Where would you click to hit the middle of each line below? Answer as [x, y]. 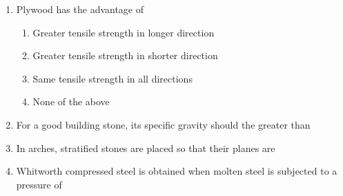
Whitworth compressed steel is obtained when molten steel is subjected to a [177, 171]
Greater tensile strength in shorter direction [125, 55]
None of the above [71, 101]
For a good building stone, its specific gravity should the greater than [163, 124]
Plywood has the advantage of [80, 9]
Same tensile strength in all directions [112, 78]
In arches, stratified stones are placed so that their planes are [146, 148]
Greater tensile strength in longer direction [124, 32]
